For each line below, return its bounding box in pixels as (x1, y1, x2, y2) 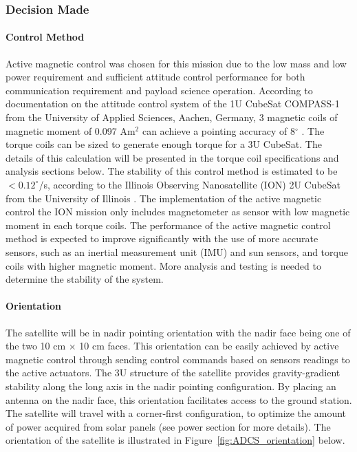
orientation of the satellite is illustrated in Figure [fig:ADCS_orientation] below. (6, 433, 345, 447)
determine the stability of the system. (6, 272, 164, 286)
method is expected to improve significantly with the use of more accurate (6, 231, 318, 246)
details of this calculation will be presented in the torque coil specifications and (6, 150, 339, 164)
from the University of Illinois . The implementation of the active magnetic (6, 191, 322, 205)
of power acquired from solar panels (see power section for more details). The (6, 419, 331, 433)
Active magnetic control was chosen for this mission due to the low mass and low (6, 56, 347, 70)
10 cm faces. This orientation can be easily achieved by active (79, 338, 339, 353)
